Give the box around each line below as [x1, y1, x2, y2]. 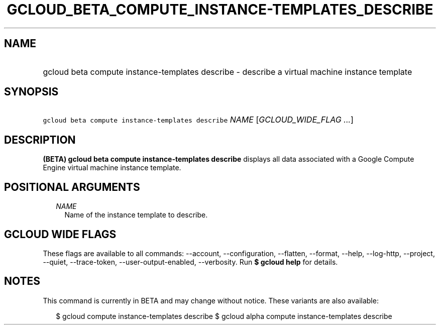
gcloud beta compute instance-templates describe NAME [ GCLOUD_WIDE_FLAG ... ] [43, 115, 354, 125]
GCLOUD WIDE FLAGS [4, 228, 117, 241]
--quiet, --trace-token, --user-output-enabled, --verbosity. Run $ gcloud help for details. [43, 257, 338, 266]
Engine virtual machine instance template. [43, 163, 181, 172]
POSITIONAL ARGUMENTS [4, 180, 140, 193]
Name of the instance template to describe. [64, 210, 208, 220]
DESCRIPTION [4, 133, 76, 146]
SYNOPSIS [4, 85, 59, 98]
